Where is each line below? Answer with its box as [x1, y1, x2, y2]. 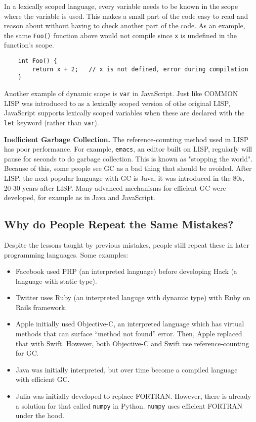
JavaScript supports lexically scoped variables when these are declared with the [4, 107, 245, 118]
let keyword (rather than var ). [4, 117, 99, 127]
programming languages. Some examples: [4, 249, 128, 260]
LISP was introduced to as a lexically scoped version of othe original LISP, [4, 98, 230, 108]
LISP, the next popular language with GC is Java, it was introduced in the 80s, [4, 172, 245, 183]
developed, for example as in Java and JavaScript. [4, 192, 155, 203]
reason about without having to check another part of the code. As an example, [4, 20, 245, 31]
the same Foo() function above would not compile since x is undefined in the [4, 30, 237, 40]
